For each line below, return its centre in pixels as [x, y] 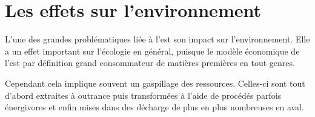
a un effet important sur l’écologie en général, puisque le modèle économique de [152, 51]
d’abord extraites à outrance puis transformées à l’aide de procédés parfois [143, 95]
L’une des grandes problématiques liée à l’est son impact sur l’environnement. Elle [157, 39]
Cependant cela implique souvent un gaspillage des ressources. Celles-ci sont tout [155, 83]
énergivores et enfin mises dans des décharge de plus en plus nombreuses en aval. [154, 107]
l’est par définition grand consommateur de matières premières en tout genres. [150, 63]
